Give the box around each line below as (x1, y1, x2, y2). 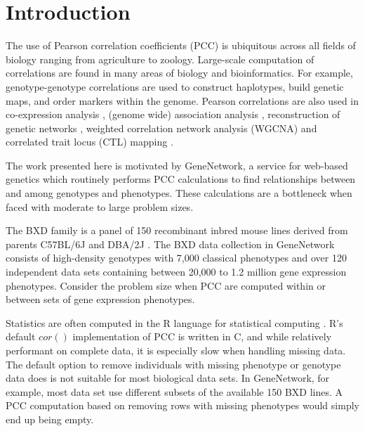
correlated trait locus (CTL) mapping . (6, 134, 173, 149)
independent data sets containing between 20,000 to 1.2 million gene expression (6, 264, 347, 279)
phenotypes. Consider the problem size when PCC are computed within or (6, 278, 326, 292)
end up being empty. (6, 411, 94, 426)
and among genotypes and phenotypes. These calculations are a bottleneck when (6, 186, 352, 200)
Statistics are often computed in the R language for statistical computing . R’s (6, 315, 343, 330)
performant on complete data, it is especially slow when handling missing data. (6, 343, 346, 357)
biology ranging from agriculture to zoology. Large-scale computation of (6, 51, 314, 66)
